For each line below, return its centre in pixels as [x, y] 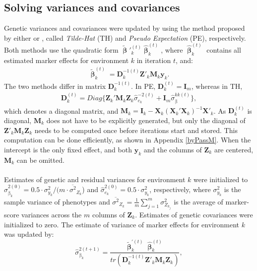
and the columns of [173, 149]
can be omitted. [40, 160]
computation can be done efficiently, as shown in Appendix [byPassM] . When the [128, 140]
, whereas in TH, [217, 86]
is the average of [198, 201]
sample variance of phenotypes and [57, 201]
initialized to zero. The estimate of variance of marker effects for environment [122, 224]
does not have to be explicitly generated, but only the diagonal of [146, 120]
